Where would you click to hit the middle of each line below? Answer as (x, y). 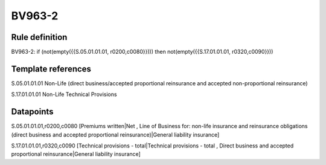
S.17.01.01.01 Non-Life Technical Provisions (64, 94)
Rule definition (39, 37)
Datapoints (32, 112)
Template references (51, 69)
